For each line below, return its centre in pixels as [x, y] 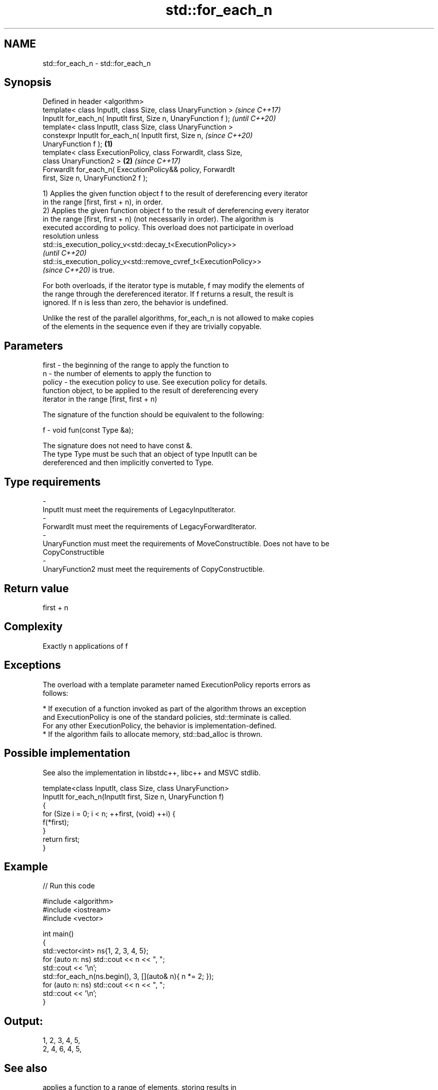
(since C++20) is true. [79, 270]
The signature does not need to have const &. [118, 446]
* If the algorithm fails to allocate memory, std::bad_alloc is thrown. [152, 734]
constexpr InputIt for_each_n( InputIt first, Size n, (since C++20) [148, 136]
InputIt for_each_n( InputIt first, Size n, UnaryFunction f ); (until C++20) [159, 119]
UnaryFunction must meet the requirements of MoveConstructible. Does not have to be [186, 544]
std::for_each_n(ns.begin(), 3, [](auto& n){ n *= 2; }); [128, 976]
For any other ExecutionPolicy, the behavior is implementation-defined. [159, 725]
